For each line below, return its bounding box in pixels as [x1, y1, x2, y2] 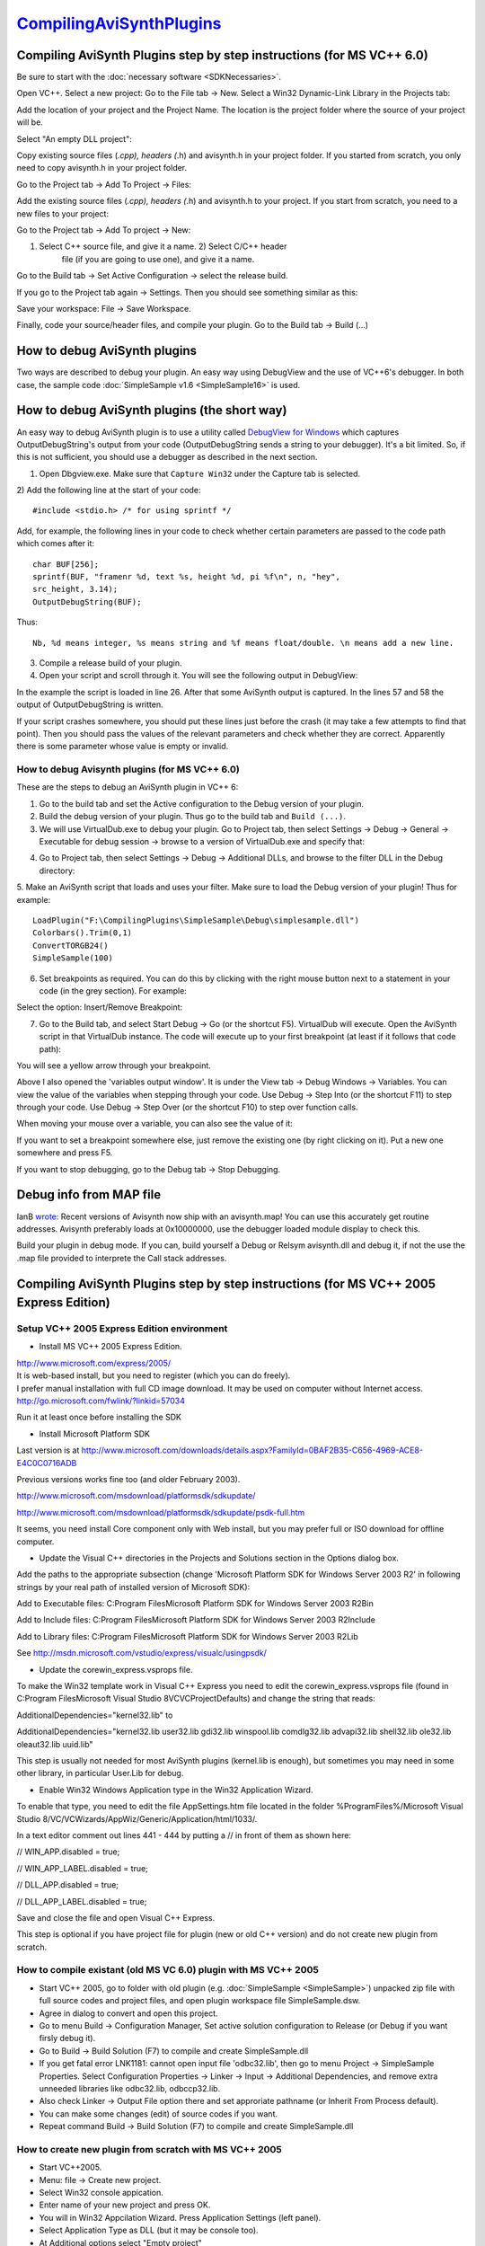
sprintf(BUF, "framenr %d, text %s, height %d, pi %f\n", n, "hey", [32, 571, 340, 582]
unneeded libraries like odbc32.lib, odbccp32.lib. [39, 2082, 221, 2093]
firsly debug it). [39, 2033, 96, 2044]
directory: [39, 865, 75, 876]
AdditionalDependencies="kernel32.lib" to [16, 1710, 173, 1720]
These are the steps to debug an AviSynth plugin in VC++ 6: [16, 782, 239, 792]
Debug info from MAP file [16, 1187, 162, 1203]
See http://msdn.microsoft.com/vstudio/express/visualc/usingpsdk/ [16, 1648, 267, 1658]
